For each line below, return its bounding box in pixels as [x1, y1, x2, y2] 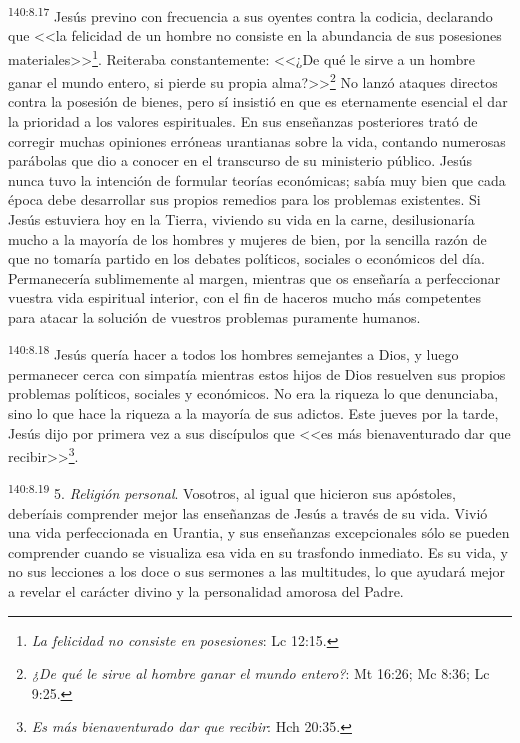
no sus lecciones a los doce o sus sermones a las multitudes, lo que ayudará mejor [8, 561, 506, 582]
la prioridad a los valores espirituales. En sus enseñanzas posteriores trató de [8, 110, 478, 131]
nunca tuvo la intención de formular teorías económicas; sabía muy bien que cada [8, 169, 506, 190]
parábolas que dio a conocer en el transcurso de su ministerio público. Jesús [8, 150, 473, 171]
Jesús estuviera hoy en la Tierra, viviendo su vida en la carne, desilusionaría [8, 208, 475, 229]
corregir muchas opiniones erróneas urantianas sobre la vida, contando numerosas [8, 130, 506, 151]
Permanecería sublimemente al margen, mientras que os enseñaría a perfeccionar [8, 267, 501, 288]
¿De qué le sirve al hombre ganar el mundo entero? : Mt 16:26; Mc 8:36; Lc [31, 663, 490, 684]
